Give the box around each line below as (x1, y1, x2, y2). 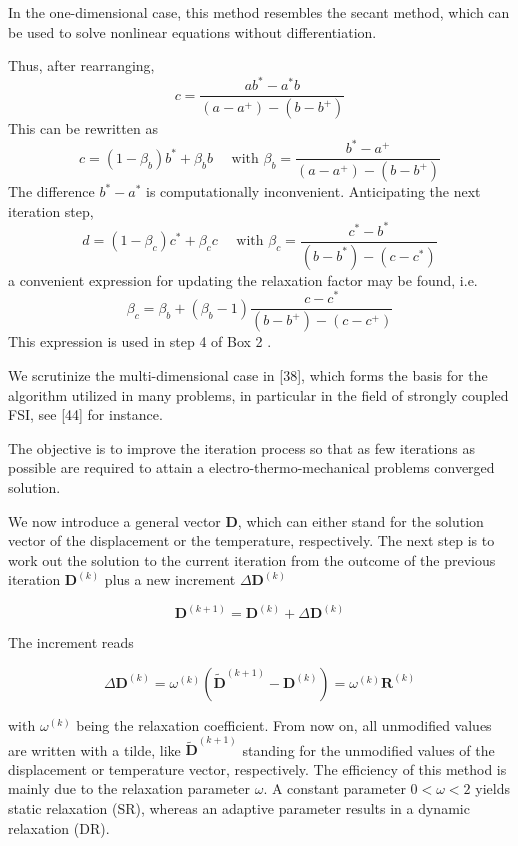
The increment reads (8, 632, 134, 653)
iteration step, (8, 200, 94, 221)
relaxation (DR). (8, 817, 110, 838)
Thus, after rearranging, (8, 55, 155, 76)
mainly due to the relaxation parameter (8, 778, 251, 799)
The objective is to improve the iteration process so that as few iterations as (8, 437, 475, 458)
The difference (8, 181, 95, 202)
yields (475, 778, 510, 799)
